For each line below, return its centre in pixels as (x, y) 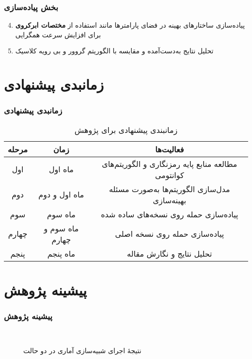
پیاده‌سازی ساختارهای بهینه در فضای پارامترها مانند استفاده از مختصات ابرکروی (130, 25)
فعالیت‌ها (170, 149)
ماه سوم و (61, 228)
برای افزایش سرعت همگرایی (58, 34)
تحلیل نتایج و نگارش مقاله (170, 253)
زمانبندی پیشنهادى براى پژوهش (126, 130)
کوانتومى (169, 175)
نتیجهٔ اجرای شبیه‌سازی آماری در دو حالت (82, 350)
